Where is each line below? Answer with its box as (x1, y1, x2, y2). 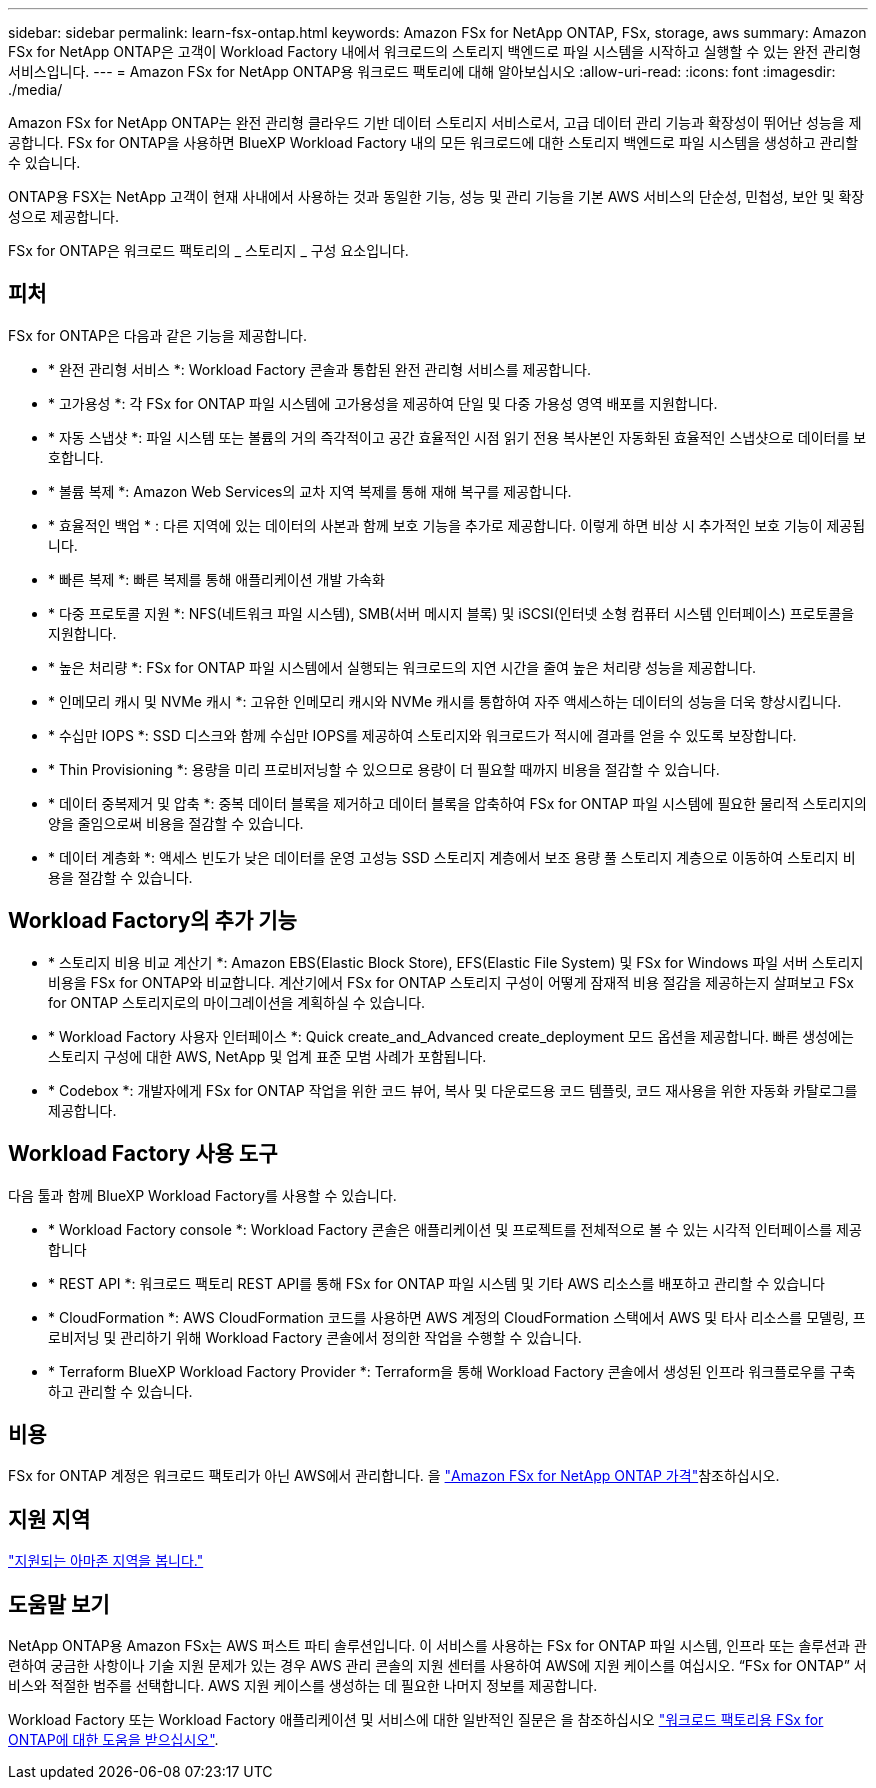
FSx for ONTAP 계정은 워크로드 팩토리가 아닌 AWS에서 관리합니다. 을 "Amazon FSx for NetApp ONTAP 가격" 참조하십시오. (8, 1467, 780, 1485)
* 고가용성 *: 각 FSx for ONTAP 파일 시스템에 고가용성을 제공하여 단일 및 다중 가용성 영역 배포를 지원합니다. (48, 394, 718, 412)
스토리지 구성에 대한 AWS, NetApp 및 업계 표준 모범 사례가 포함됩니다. (48, 1047, 487, 1065)
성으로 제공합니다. (8, 208, 120, 225)
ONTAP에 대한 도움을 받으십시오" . (8, 1731, 219, 1749)
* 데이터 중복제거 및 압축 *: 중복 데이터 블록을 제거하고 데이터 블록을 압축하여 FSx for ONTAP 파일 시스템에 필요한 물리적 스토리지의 (48, 794, 867, 812)
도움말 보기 (8, 1591, 110, 1617)
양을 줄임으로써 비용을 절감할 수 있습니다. (48, 814, 304, 832)
